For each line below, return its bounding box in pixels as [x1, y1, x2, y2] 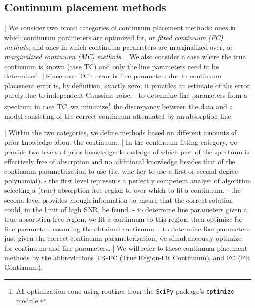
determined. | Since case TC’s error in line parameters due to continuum [4, 71, 222, 81]
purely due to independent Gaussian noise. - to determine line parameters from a [4, 90, 248, 100]
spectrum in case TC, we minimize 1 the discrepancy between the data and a [4, 100, 233, 111]
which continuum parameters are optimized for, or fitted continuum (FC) [4, 32, 223, 42]
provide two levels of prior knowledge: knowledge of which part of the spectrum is [4, 146, 250, 156]
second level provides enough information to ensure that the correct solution [4, 194, 233, 205]
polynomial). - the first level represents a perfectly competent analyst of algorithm [4, 175, 251, 185]
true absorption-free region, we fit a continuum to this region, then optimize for [4, 214, 243, 224]
